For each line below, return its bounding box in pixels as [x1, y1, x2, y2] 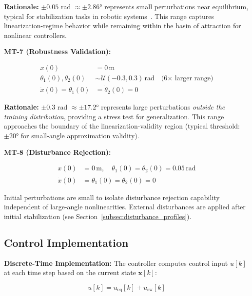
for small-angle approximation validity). [20, 130, 139, 141]
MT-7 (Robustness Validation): [4, 46, 111, 56]
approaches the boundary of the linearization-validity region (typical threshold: [4, 121, 240, 131]
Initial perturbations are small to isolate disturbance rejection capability [4, 192, 220, 202]
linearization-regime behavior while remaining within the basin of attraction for [4, 20, 241, 31]
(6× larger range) [161, 75, 213, 82]
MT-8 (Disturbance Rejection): [4, 147, 111, 157]
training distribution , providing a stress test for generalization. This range [4, 111, 224, 121]
